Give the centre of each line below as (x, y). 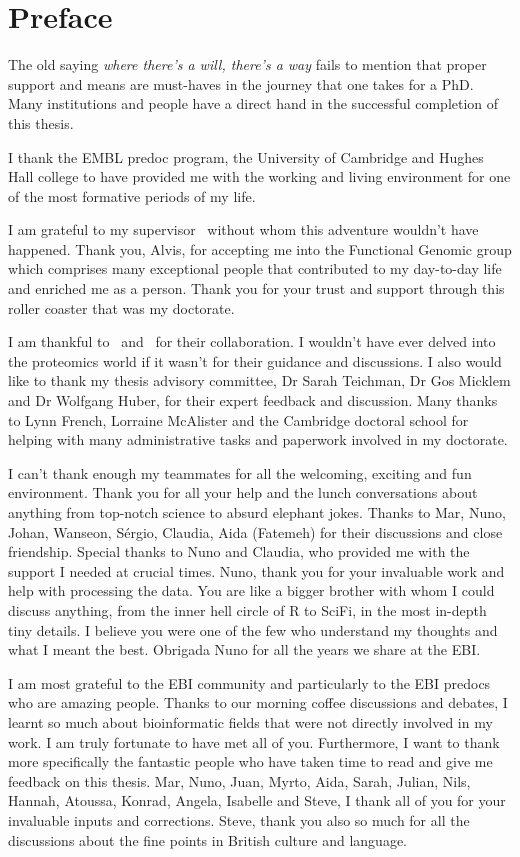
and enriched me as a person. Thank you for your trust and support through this (256, 288)
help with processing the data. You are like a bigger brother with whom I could (251, 590)
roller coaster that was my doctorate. (121, 307)
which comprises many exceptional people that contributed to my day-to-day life (255, 268)
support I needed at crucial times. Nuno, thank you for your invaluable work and (256, 570)
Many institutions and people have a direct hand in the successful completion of (253, 103)
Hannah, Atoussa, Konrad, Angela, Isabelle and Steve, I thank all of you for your (257, 800)
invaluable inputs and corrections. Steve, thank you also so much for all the (239, 819)
